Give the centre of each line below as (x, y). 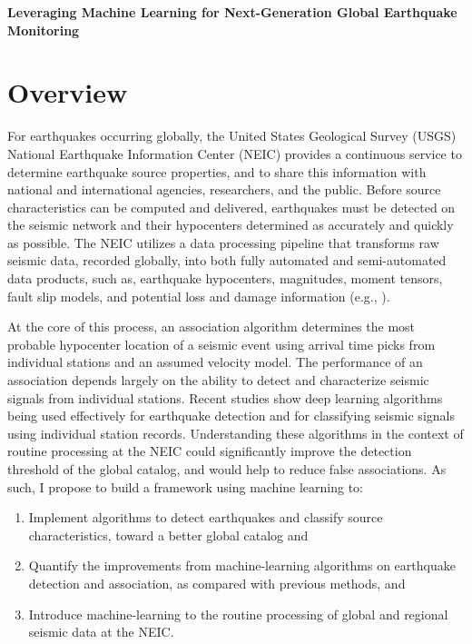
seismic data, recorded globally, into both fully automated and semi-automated (227, 260)
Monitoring (44, 30)
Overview (68, 92)
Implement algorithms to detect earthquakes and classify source (206, 517)
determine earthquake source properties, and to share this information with (217, 171)
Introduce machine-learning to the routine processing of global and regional (238, 614)
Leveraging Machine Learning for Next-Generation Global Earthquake (232, 12)
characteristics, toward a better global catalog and (168, 535)
